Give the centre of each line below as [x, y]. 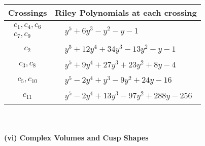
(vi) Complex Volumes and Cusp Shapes [76, 137]
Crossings [28, 12]
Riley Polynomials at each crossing [126, 12]
